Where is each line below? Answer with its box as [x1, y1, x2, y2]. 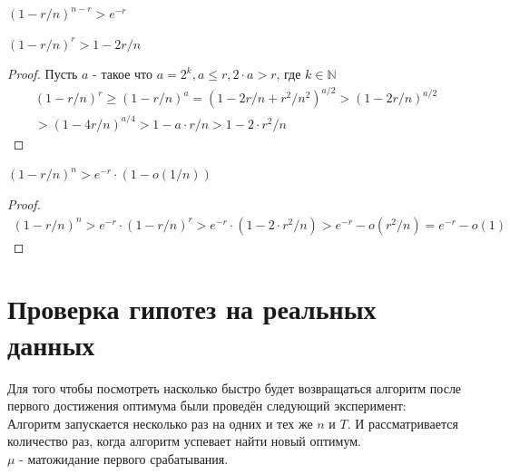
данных [7, 325, 95, 363]
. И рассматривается [347, 413, 458, 432]
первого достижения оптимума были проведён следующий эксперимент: [7, 396, 407, 415]
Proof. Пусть [7, 64, 78, 83]
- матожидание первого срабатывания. [19, 449, 229, 468]
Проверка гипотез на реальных [7, 290, 377, 327]
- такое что [93, 64, 153, 83]
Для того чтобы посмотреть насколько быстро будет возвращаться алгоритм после [7, 378, 462, 397]
